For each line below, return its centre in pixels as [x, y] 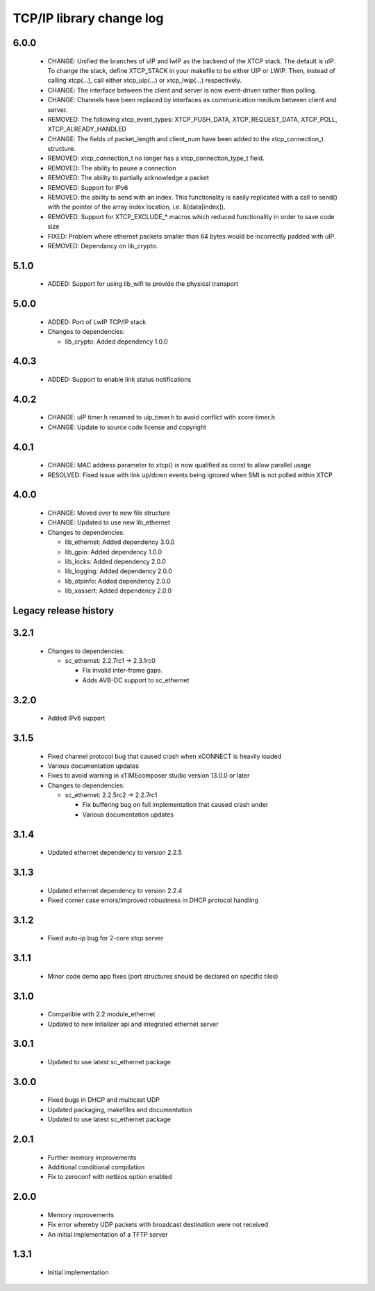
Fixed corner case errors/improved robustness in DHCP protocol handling [153, 900]
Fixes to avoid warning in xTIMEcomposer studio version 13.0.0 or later [149, 776]
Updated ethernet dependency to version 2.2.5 [115, 853]
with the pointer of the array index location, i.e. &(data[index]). [136, 207]
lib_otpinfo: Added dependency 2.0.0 [118, 581]
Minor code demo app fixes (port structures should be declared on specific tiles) [163, 976]
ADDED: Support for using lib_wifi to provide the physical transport [143, 284]
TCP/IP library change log [88, 18]
